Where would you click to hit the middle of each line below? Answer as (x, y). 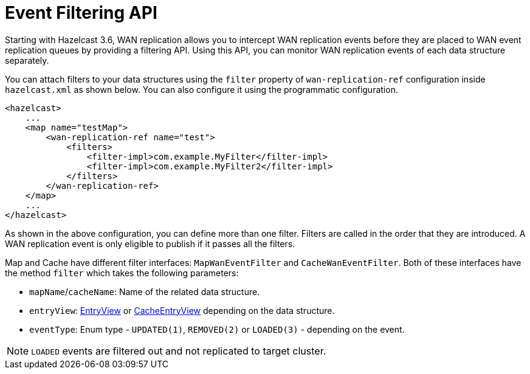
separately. (27, 60)
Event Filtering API (81, 13)
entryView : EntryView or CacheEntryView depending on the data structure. (182, 310)
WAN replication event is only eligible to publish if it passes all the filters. (150, 243)
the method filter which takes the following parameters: (122, 273)
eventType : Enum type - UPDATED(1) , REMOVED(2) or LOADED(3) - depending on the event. (217, 329)
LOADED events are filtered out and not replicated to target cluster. (179, 351)
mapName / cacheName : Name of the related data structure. (145, 291)
